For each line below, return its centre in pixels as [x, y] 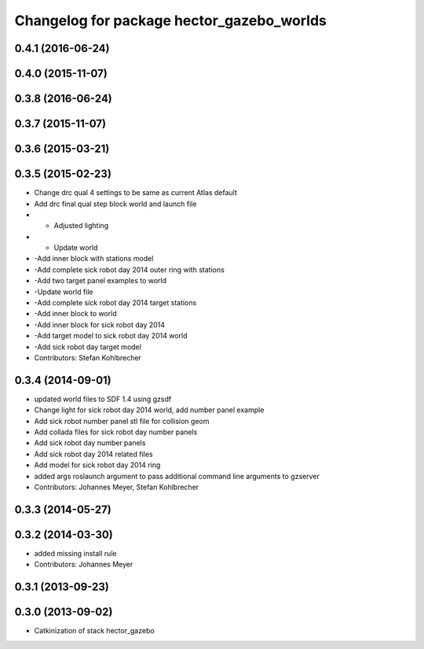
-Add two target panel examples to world [101, 281]
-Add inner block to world [75, 314]
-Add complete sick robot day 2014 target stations [115, 303]
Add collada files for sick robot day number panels [116, 432]
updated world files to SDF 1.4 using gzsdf [103, 399]
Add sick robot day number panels [90, 443]
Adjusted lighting [81, 226]
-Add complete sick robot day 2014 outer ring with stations [130, 269]
